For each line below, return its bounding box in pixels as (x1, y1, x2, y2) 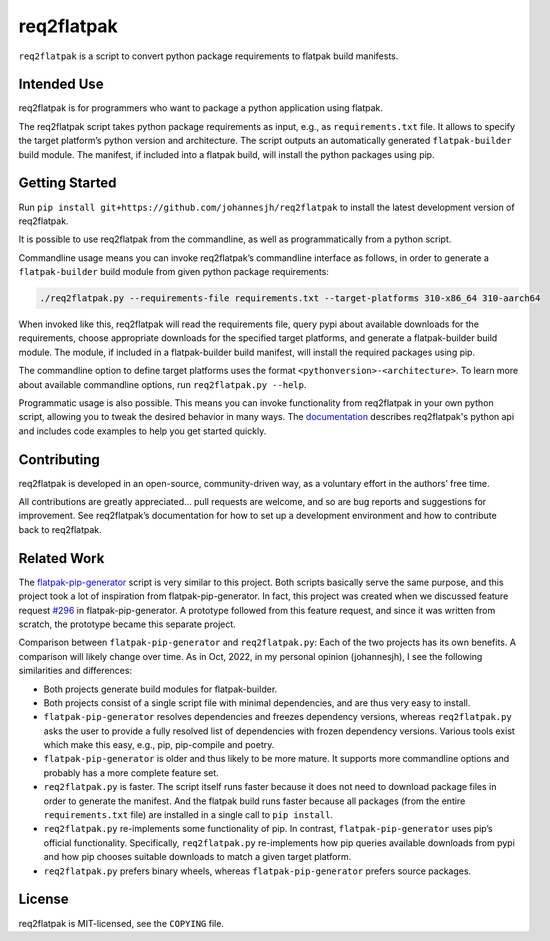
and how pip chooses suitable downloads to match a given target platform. (43, 851, 352, 863)
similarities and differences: (18, 665, 133, 677)
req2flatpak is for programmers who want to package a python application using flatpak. (18, 102, 384, 114)
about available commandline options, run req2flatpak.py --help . (18, 378, 307, 390)
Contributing (18, 451, 100, 468)
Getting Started (18, 175, 117, 192)
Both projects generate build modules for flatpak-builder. (43, 683, 278, 695)
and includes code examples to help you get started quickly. (18, 425, 267, 437)
